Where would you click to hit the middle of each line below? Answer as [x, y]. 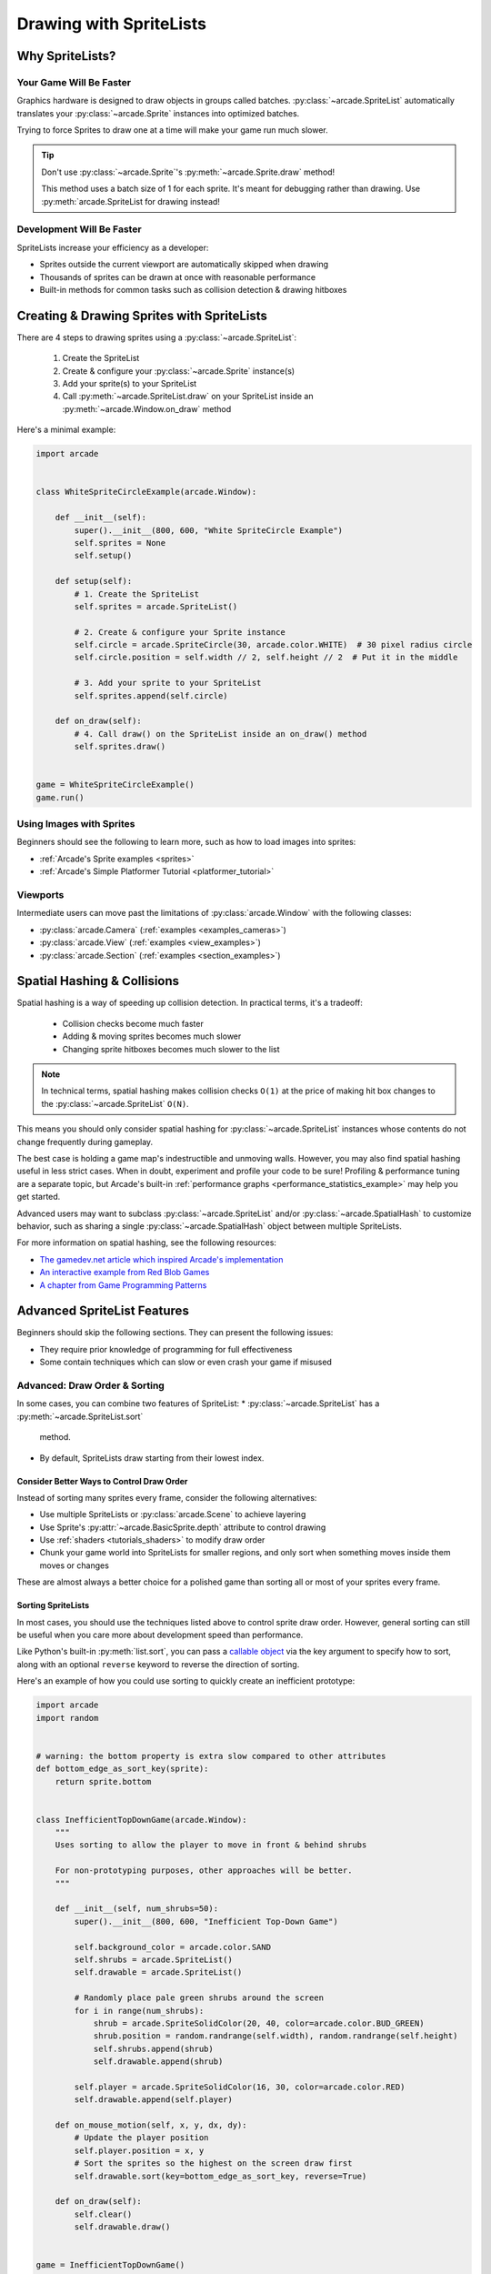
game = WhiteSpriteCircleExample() [115, 785]
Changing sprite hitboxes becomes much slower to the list [171, 1049]
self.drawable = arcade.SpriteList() [158, 1972]
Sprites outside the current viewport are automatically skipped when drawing [184, 265]
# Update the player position [141, 2138]
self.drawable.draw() [122, 2227]
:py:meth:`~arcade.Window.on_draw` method [147, 408]
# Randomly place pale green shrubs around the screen [199, 1998]
